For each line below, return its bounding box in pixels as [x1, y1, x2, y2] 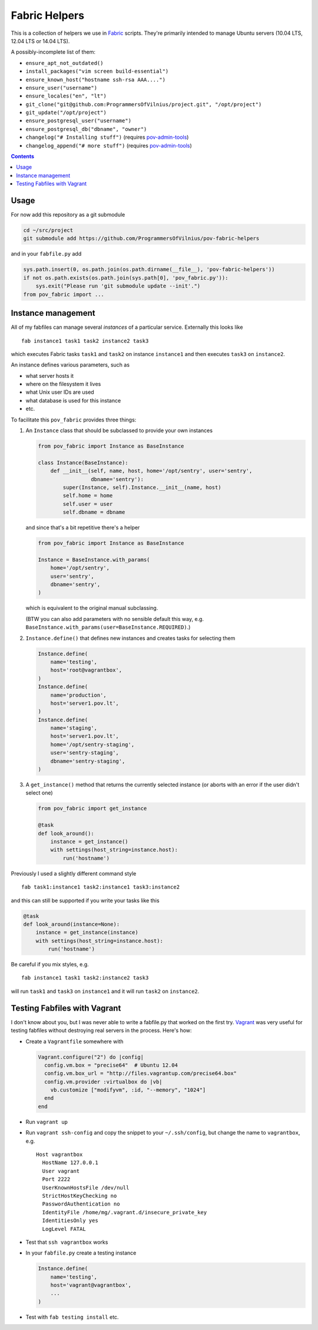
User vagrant [42, 1168, 80, 1174]
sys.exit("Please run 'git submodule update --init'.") [35, 283, 201, 289]
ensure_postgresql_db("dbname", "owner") [25, 126, 147, 132]
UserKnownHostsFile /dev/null [42, 1184, 130, 1191]
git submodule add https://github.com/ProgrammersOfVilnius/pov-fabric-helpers [23, 235, 260, 242]
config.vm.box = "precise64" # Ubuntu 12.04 [44, 1061, 178, 1068]
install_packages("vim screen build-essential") [25, 68, 169, 75]
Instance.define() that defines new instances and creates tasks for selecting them [25, 635, 236, 642]
